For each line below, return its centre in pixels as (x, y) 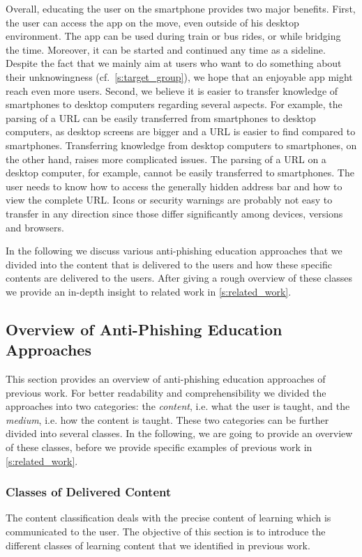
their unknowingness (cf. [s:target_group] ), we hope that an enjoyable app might (179, 76)
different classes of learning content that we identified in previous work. (158, 545)
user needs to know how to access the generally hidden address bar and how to (174, 186)
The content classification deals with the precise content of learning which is (168, 518)
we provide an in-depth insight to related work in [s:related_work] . (149, 291)
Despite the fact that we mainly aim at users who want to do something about (174, 63)
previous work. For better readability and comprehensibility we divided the (166, 392)
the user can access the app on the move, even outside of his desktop (152, 22)
